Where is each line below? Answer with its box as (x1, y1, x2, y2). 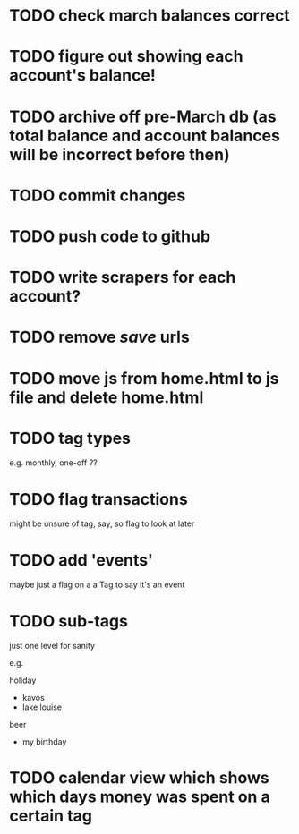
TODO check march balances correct (9, 5, 291, 26)
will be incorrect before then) (9, 144, 230, 165)
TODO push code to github (9, 226, 211, 246)
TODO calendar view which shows (9, 768, 270, 788)
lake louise (21, 702, 63, 712)
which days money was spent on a (9, 787, 270, 807)
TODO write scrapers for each (9, 268, 236, 287)
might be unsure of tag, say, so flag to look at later (9, 518, 195, 529)
